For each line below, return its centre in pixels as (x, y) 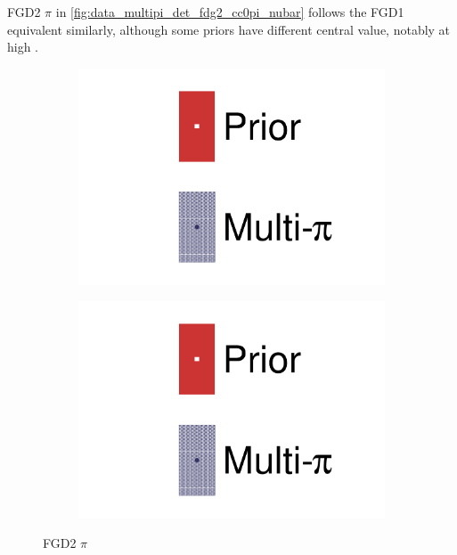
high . (23, 47)
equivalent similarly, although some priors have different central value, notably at (229, 29)
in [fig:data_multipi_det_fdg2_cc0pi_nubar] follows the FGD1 (230, 12)
